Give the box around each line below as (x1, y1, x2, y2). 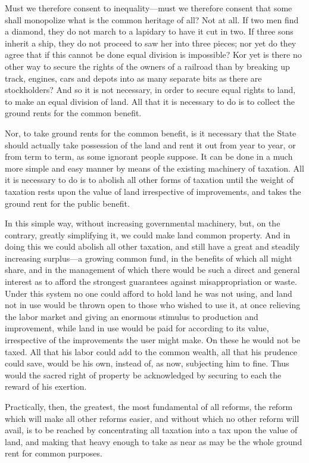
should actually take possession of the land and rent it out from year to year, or (5, 138, 296, 151)
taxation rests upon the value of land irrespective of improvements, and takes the (5, 185, 301, 197)
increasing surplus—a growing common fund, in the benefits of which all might (5, 251, 292, 264)
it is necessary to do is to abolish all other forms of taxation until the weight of (5, 173, 294, 186)
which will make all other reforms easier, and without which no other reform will (5, 412, 299, 424)
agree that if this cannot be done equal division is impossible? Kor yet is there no (5, 48, 302, 61)
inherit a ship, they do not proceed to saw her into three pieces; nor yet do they (5, 36, 296, 49)
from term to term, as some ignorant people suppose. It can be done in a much (5, 150, 293, 163)
